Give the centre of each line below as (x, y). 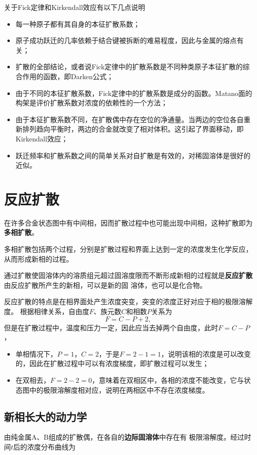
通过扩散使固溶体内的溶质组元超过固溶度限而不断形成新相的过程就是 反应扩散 (128, 275)
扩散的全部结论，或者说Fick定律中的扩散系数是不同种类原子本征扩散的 (129, 67)
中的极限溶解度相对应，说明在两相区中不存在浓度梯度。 (119, 389)
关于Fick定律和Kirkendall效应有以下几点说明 (75, 7)
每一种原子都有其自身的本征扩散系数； (78, 23)
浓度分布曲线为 (52, 446)
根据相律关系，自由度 (55, 311)
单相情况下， (36, 353)
